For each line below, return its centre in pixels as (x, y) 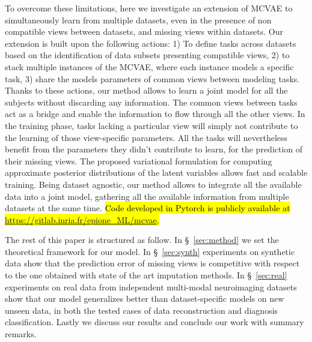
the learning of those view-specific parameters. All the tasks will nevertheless (146, 137)
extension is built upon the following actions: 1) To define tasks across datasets (151, 43)
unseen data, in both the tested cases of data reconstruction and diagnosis (142, 310)
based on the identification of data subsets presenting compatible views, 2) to (147, 55)
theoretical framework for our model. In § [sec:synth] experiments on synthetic (150, 251)
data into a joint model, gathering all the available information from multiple (147, 196)
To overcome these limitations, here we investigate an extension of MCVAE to (149, 8)
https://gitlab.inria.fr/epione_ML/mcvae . (82, 219)
